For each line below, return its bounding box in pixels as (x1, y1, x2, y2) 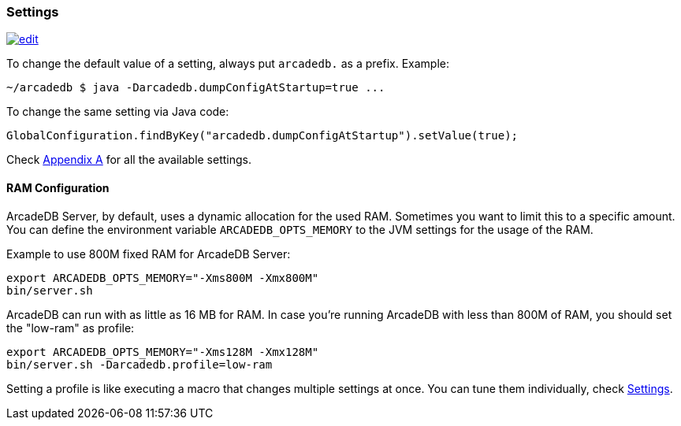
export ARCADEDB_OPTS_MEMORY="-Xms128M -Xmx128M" (6, 345, 319, 358)
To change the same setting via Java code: (6, 105, 229, 119)
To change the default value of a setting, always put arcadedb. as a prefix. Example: (6, 57, 449, 71)
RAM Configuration (6, 180, 110, 194)
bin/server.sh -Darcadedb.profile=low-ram (6, 357, 273, 371)
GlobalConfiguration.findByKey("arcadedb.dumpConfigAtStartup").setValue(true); (6, 129, 519, 143)
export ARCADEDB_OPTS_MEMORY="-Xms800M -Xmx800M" (6, 271, 319, 284)
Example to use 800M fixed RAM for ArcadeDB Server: (6, 246, 291, 261)
